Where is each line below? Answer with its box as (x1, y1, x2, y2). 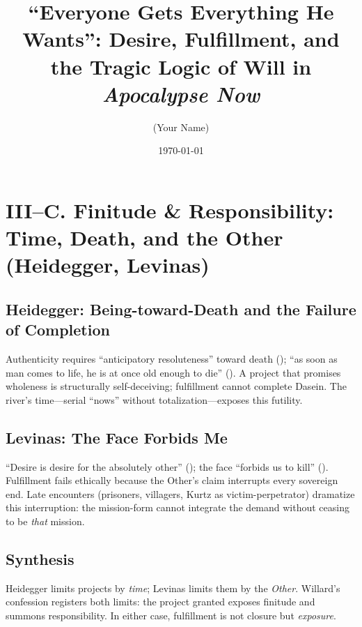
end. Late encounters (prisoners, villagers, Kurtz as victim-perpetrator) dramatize (6, 486, 355, 501)
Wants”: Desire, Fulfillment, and (22, 24, 340, 53)
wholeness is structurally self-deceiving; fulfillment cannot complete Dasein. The (6, 379, 347, 393)
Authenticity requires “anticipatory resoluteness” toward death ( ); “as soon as (6, 352, 338, 366)
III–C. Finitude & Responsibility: (6, 195, 334, 224)
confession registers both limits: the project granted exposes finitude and (6, 594, 315, 609)
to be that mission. (6, 513, 85, 528)
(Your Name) (152, 119, 210, 134)
